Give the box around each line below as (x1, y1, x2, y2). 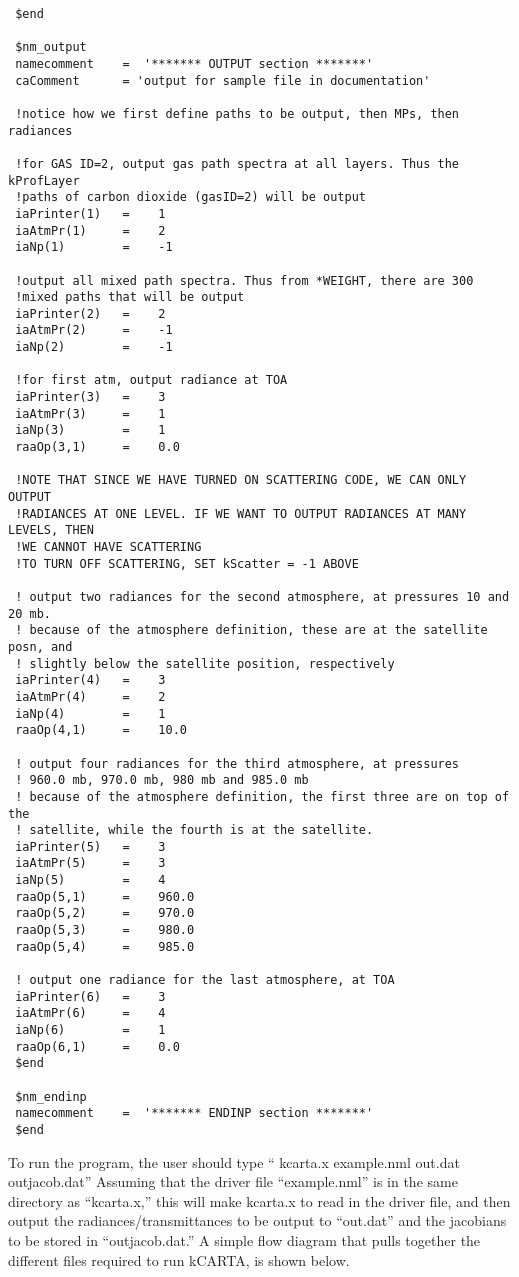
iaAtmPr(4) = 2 (15, 689, 166, 704)
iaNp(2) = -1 (15, 340, 173, 355)
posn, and (8, 639, 73, 654)
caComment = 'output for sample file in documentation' (15, 73, 431, 88)
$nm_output (15, 40, 87, 55)
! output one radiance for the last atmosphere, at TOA (15, 973, 395, 988)
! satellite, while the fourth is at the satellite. (15, 823, 374, 838)
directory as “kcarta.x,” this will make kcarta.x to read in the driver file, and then (8, 1190, 511, 1211)
